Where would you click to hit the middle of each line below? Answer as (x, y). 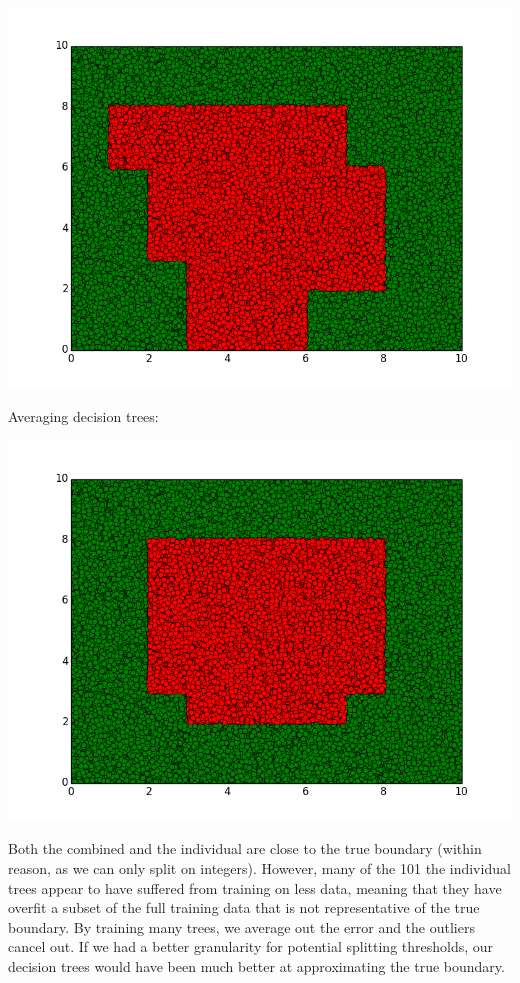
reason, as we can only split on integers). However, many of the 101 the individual (259, 868)
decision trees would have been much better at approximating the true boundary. (256, 965)
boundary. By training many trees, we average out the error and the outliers (241, 926)
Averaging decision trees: (83, 415)
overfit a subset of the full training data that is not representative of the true (244, 907)
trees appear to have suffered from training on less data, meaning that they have (255, 887)
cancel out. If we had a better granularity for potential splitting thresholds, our (251, 946)
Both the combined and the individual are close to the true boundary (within (245, 848)
